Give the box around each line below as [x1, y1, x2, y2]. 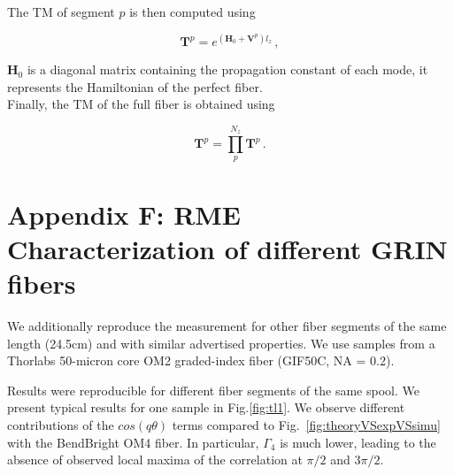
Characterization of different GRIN [7, 230, 448, 266]
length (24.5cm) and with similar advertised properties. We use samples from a [7, 333, 435, 352]
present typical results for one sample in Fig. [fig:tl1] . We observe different [7, 398, 405, 417]
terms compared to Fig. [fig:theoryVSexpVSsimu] [172, 415, 441, 433]
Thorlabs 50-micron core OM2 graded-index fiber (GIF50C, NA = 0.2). [7, 351, 395, 370]
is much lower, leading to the [280, 433, 436, 451]
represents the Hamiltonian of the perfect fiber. [7, 77, 263, 96]
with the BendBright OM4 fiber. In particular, [7, 433, 259, 451]
